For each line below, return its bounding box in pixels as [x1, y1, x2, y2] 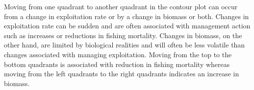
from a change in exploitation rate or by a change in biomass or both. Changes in [4, 11, 249, 21]
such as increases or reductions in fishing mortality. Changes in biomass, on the [4, 30, 242, 40]
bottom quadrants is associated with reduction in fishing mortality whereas [4, 59, 230, 69]
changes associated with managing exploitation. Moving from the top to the [4, 49, 232, 59]
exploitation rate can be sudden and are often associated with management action [4, 21, 251, 31]
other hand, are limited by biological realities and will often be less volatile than [4, 40, 245, 50]
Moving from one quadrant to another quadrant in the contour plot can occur [4, 1, 238, 11]
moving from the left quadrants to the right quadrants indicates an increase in [4, 68, 239, 79]
